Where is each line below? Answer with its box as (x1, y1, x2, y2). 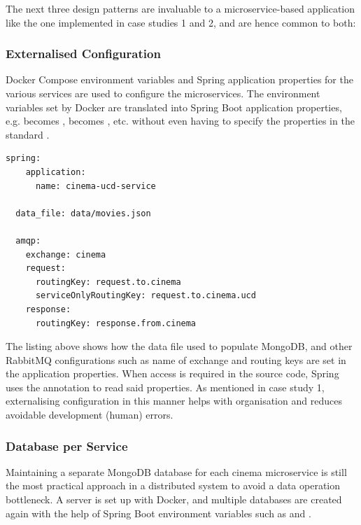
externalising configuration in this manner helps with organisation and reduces (6, 393, 342, 408)
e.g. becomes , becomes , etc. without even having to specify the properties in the (6, 113, 355, 128)
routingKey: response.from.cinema (35, 318, 197, 328)
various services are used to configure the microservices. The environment (6, 86, 320, 100)
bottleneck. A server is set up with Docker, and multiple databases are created (6, 492, 342, 507)
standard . (6, 127, 50, 141)
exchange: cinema (25, 249, 106, 260)
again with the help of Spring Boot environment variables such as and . (6, 505, 311, 520)
